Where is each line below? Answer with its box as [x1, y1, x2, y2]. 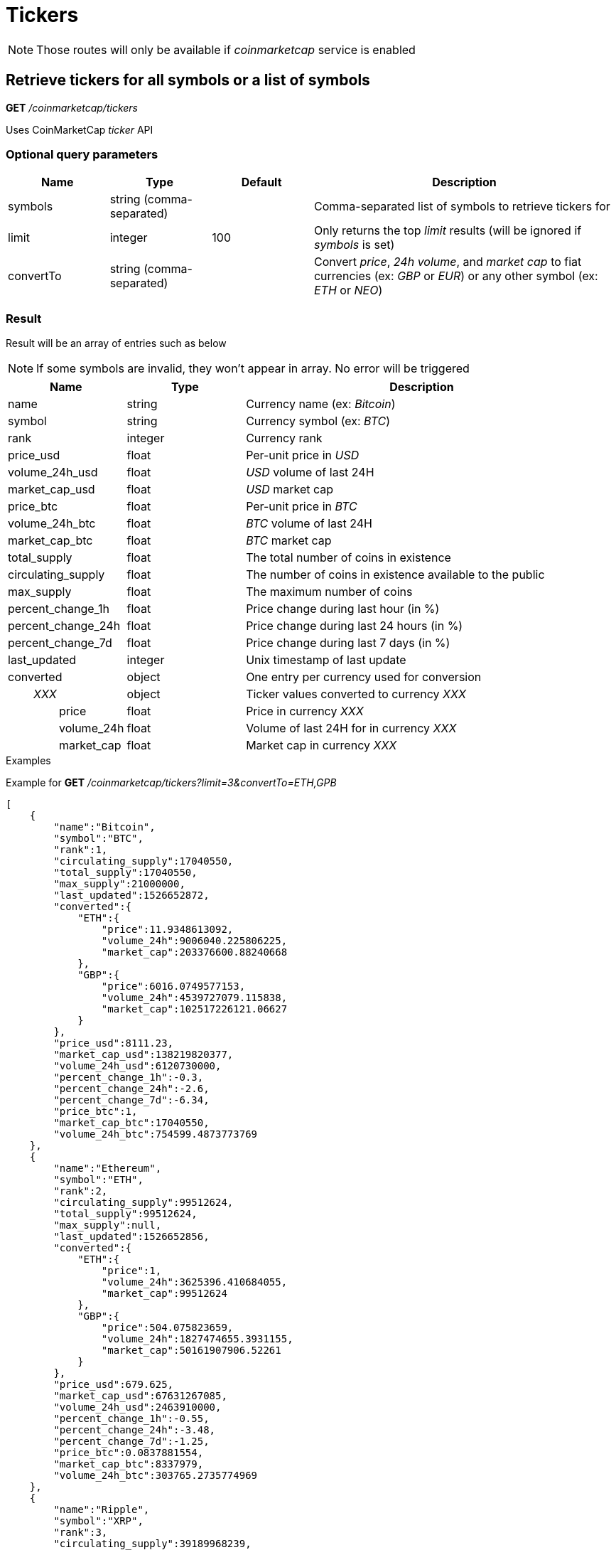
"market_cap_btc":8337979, [53, 1458, 204, 1470]
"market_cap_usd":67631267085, [53, 1390, 227, 1402]
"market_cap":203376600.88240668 [101, 946, 288, 958]
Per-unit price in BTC [246, 499, 357, 514]
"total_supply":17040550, [53, 867, 198, 879]
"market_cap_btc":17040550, [53, 1117, 210, 1129]
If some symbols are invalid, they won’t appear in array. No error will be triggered [36, 361, 470, 376]
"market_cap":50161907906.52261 [101, 1345, 281, 1357]
